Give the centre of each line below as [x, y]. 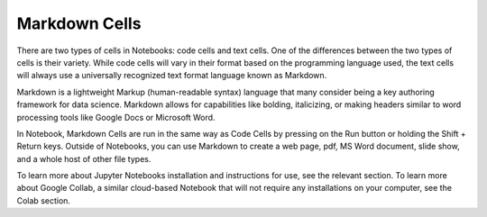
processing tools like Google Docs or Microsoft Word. [116, 117]
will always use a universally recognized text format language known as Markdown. [172, 76]
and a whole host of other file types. [84, 158]
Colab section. [44, 200]
